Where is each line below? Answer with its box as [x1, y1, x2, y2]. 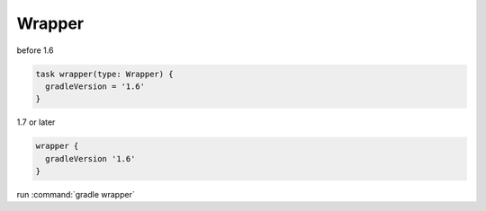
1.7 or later [16, 117, 56, 127]
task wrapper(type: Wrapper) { [35, 68, 175, 79]
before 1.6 [16, 45, 54, 56]
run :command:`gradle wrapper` [16, 189, 135, 200]
